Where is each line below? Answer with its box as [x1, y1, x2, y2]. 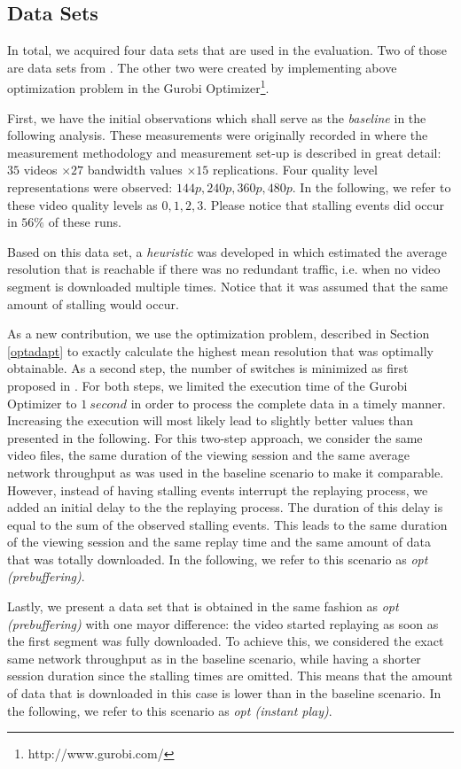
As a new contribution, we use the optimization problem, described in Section [7, 324, 430, 343]
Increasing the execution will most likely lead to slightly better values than [7, 411, 414, 430]
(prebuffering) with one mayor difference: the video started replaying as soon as [7, 614, 439, 633]
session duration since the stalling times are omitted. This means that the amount [7, 666, 453, 685]
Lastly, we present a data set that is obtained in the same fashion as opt [7, 597, 399, 616]
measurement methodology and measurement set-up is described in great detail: [7, 143, 441, 161]
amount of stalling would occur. [7, 294, 179, 313]
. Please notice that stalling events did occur [203, 195, 445, 214]
